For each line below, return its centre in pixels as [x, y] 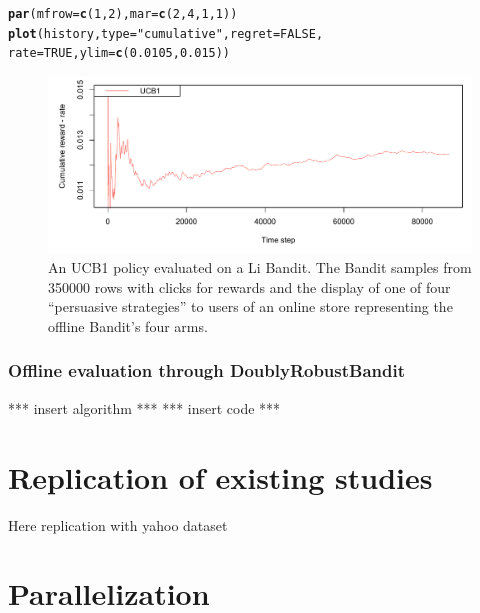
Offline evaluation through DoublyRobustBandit [207, 370]
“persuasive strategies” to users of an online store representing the [250, 306]
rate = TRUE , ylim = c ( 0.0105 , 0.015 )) [119, 53]
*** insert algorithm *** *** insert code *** [144, 407]
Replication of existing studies [220, 476]
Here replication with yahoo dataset [118, 524]
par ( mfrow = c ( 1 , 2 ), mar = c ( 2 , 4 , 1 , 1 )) [123, 14]
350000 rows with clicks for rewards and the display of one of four [249, 286]
